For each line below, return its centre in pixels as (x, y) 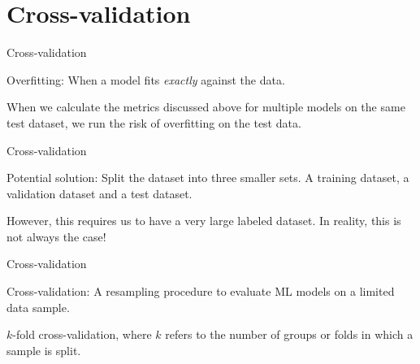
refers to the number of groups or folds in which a (289, 334)
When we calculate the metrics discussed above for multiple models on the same (206, 107)
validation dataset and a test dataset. (100, 193)
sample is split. (44, 350)
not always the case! (56, 236)
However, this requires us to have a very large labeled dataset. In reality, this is (204, 221)
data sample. (38, 307)
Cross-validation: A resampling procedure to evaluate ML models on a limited (201, 291)
